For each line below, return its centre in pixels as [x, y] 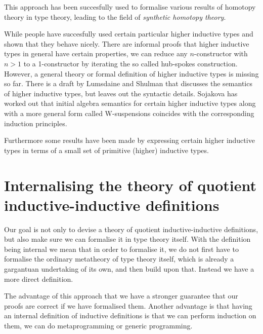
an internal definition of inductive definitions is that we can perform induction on [130, 316]
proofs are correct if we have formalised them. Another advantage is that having [128, 305]
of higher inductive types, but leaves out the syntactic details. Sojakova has [121, 93]
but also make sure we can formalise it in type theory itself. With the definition [127, 239]
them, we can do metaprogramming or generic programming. [98, 325]
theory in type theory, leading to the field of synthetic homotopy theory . [115, 16]
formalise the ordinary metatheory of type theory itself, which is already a [119, 259]
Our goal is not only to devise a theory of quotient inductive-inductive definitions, [131, 229]
